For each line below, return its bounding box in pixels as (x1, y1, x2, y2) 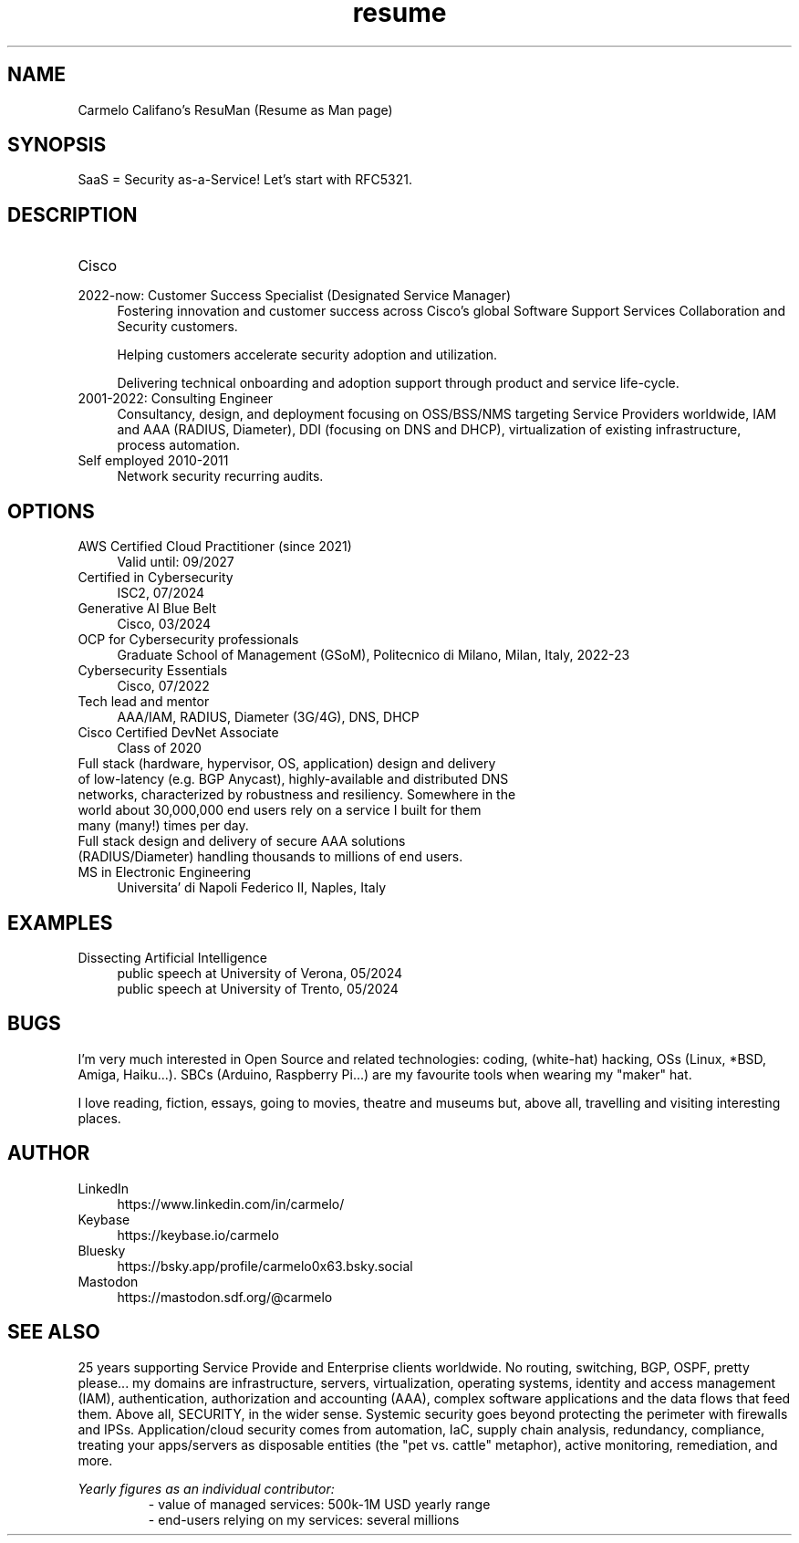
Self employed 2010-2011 (78, 453, 229, 469)
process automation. (117, 437, 241, 454)
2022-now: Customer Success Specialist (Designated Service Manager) (78, 287, 512, 304)
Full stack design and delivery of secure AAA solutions (78, 833, 406, 850)
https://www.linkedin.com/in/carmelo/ (117, 1195, 345, 1212)
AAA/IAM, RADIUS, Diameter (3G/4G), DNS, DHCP (117, 709, 420, 725)
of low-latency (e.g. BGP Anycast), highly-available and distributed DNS (78, 771, 509, 787)
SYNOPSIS (7, 133, 107, 157)
